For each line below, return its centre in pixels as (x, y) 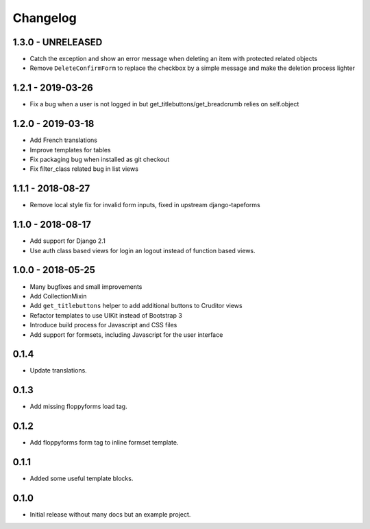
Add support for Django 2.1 (67, 241)
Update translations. (58, 371)
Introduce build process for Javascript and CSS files (103, 325)
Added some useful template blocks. (82, 479)
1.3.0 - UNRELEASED (58, 42)
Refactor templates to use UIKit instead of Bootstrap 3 (106, 315)
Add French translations (63, 140)
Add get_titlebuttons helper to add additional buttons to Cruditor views (136, 306)
